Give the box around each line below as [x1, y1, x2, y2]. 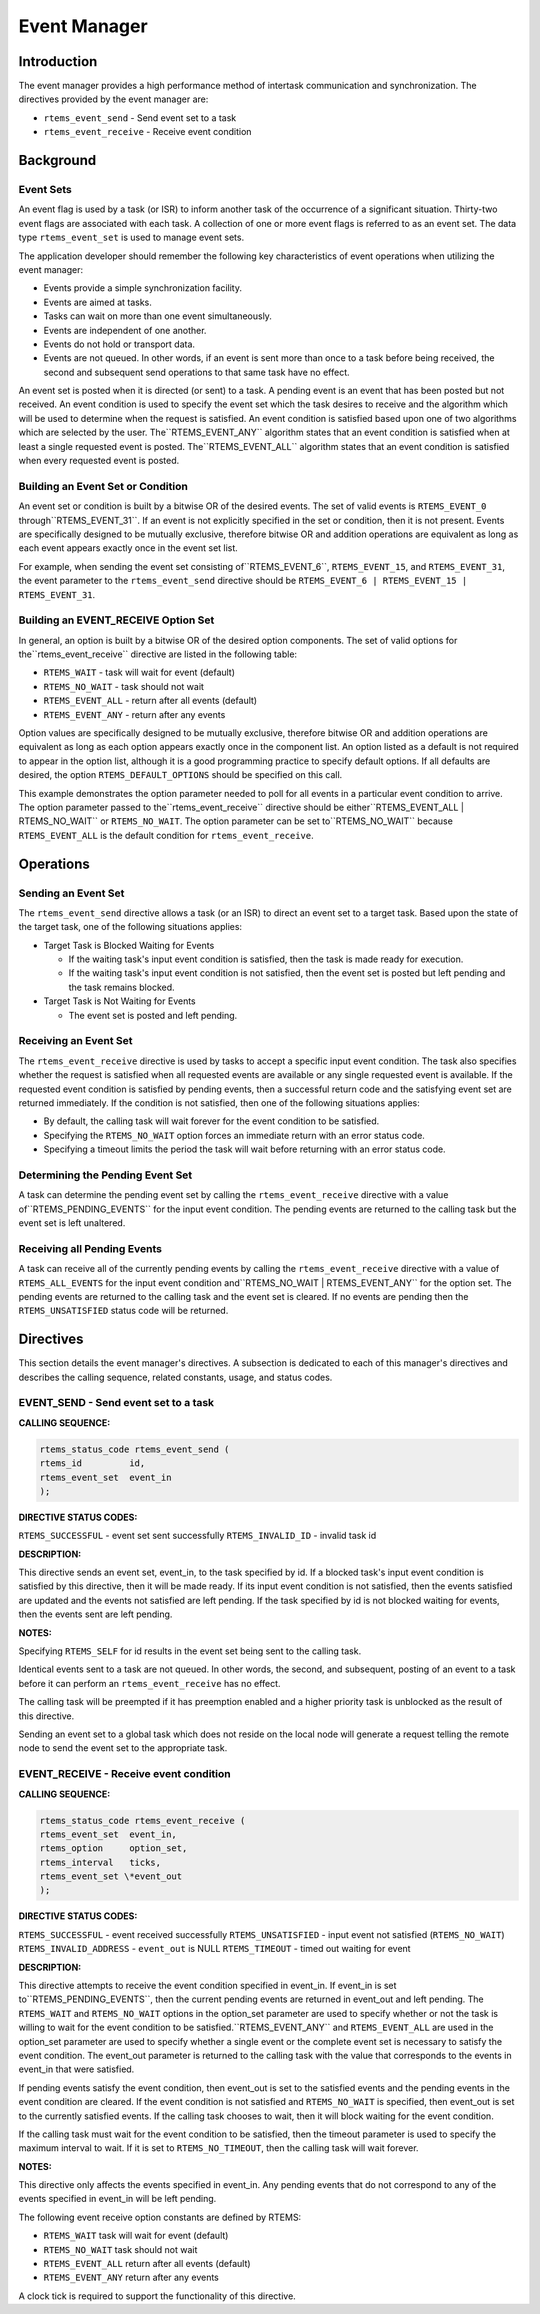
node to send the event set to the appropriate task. [18, 1742, 228, 1754]
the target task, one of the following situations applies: [18, 921, 243, 933]
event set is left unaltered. [18, 1217, 126, 1229]
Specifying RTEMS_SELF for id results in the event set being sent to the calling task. [18, 1645, 362, 1657]
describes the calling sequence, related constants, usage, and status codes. [18, 1371, 333, 1383]
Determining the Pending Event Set [18, 1168, 193, 1182]
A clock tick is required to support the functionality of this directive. [18, 2290, 297, 2302]
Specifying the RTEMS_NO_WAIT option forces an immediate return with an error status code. [43, 1129, 425, 1141]
